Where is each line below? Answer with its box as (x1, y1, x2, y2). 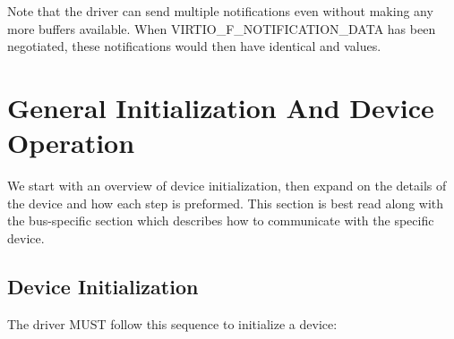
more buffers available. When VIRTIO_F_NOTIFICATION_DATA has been (7, 19, 436, 38)
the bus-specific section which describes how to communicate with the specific (7, 211, 434, 230)
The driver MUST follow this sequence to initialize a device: (7, 314, 338, 333)
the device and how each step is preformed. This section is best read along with (7, 193, 444, 212)
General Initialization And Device (7, 89, 434, 125)
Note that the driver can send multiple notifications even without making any (7, 2, 433, 20)
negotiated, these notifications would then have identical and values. (7, 37, 381, 55)
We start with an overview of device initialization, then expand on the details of (7, 176, 447, 195)
